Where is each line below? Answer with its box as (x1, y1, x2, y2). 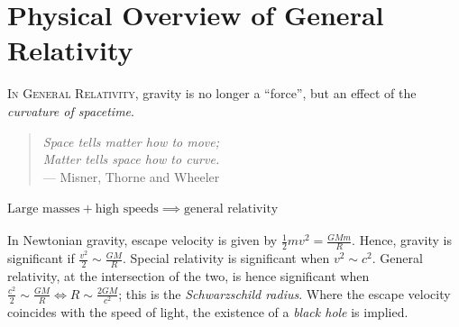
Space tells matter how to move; (42, 132, 219, 150)
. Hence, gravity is (352, 231, 453, 250)
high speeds (95, 202, 159, 215)
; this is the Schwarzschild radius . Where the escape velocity (118, 284, 451, 303)
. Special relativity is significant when (123, 249, 330, 268)
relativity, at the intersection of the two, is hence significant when (7, 267, 370, 286)
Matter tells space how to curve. (42, 150, 220, 168)
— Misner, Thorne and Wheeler (42, 167, 220, 186)
